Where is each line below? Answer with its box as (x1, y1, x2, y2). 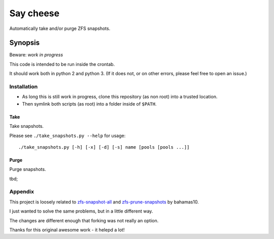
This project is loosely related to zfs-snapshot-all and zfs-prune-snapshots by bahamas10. (9, 198, 199, 205)
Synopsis (9, 39, 40, 47)
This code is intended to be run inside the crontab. (9, 61, 115, 67)
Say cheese (9, 8, 60, 19)
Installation (9, 83, 38, 90)
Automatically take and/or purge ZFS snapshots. (9, 25, 111, 31)
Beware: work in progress (9, 52, 63, 58)
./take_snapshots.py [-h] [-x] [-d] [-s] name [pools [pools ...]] (18, 144, 190, 150)
